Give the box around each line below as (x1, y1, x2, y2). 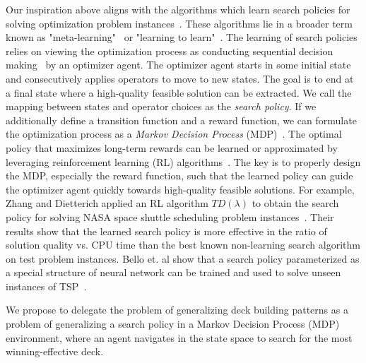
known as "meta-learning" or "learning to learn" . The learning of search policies (6, 30, 358, 44)
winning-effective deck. (6, 344, 104, 359)
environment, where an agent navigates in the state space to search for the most (6, 330, 353, 345)
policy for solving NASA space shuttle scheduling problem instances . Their (6, 209, 334, 224)
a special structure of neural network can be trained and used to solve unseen (6, 265, 341, 280)
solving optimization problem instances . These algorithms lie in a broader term (6, 16, 353, 30)
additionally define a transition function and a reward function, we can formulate (6, 112, 357, 127)
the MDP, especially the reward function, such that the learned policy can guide (6, 168, 353, 183)
